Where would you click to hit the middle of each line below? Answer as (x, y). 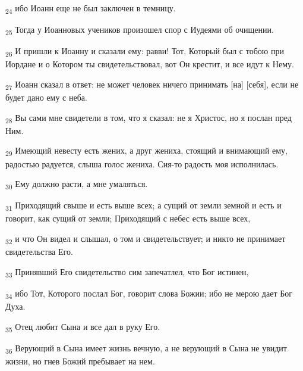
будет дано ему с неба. (46, 97)
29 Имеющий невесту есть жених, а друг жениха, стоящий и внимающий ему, (147, 151)
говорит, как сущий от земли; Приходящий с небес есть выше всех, (128, 218)
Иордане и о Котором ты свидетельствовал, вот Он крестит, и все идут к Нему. (150, 64)
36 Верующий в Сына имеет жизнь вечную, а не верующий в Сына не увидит (146, 348)
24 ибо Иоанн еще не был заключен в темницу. (91, 9)
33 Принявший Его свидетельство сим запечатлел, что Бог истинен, (127, 272)
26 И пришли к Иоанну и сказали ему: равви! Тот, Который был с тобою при (145, 52)
